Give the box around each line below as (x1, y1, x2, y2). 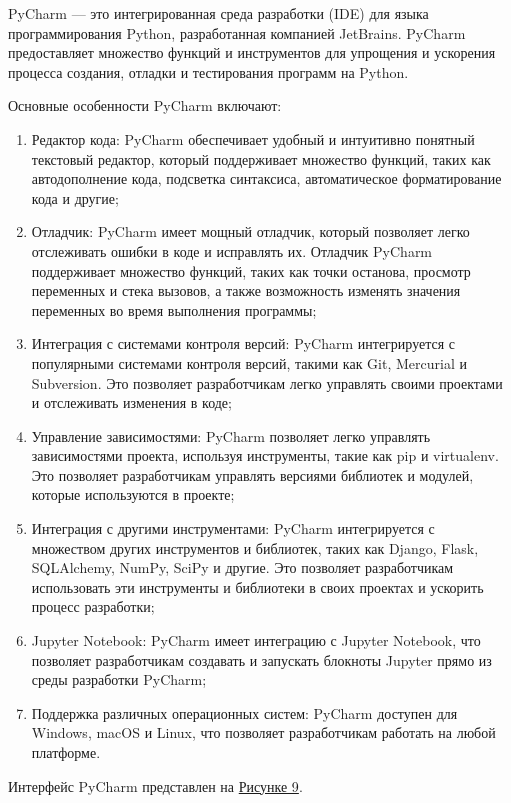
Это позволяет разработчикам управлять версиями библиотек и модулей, (31, 464, 474, 485)
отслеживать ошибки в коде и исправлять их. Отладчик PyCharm (31, 240, 433, 261)
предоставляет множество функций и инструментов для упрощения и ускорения (8, 42, 496, 63)
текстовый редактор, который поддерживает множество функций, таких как (31, 148, 491, 169)
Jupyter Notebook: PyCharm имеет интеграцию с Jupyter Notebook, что (31, 630, 481, 651)
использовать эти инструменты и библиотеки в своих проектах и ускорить (31, 576, 484, 597)
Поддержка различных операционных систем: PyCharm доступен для (31, 702, 458, 723)
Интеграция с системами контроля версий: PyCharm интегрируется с (31, 333, 456, 354)
